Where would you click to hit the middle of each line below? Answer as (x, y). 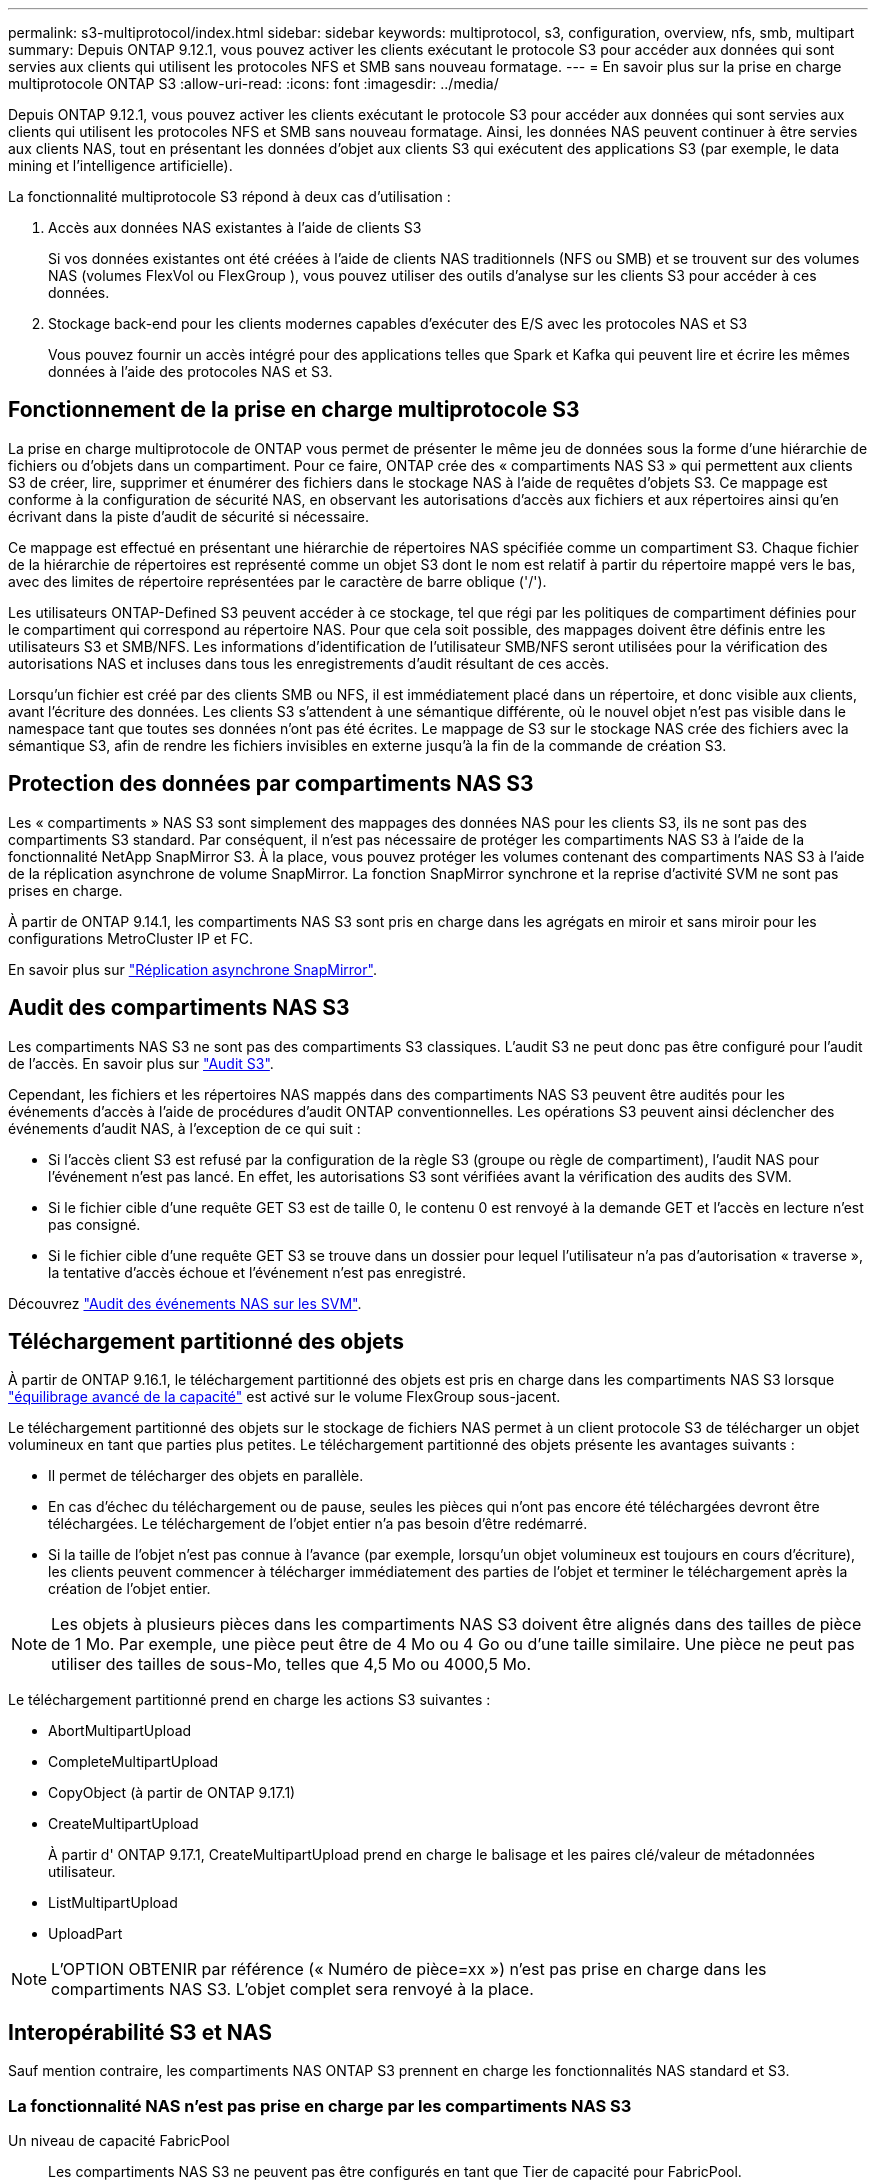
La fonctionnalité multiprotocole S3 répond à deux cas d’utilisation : (229, 196)
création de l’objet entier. (129, 1589)
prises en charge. (65, 890)
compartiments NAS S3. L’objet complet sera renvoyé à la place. (292, 1989)
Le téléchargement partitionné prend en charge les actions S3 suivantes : (249, 1700)
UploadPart (85, 1934)
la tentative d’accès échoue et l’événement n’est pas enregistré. (257, 1272)
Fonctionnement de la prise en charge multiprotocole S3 (294, 410)
